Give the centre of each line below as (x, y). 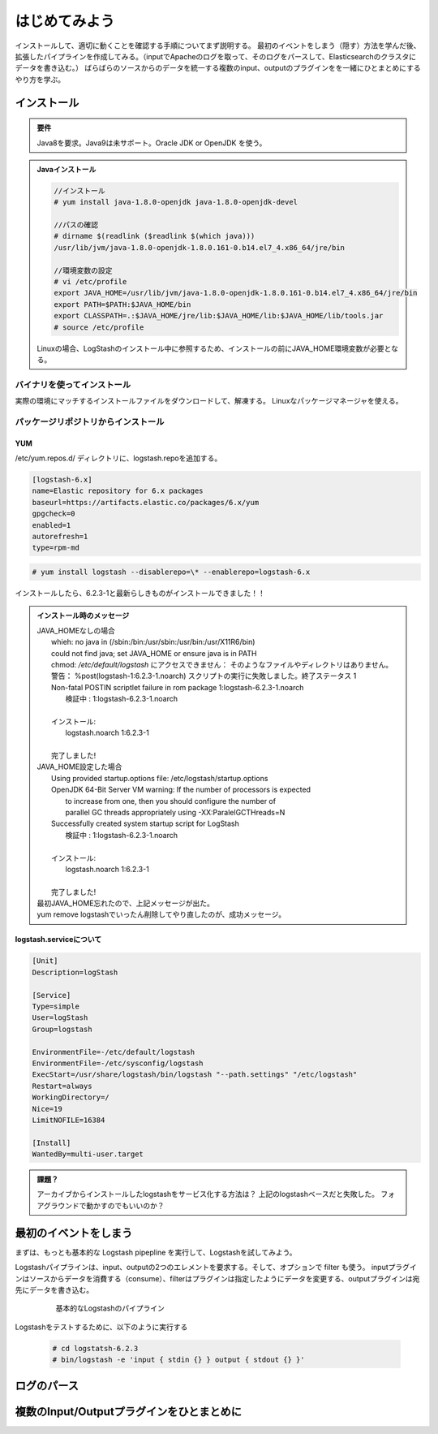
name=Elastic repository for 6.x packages (118, 491)
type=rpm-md (56, 548)
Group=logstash (62, 1029)
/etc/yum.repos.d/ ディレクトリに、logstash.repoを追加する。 (118, 458)
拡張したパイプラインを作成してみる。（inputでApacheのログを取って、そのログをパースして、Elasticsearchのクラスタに (216, 56)
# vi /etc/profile (90, 282)
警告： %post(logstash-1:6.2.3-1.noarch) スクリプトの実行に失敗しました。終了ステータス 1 (204, 676)
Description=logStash (75, 972)
